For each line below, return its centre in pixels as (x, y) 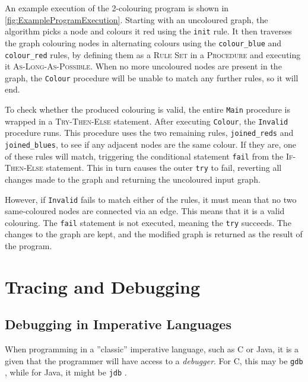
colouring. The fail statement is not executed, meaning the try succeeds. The (148, 222)
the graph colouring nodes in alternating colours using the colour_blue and (143, 42)
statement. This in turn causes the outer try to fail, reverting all (164, 168)
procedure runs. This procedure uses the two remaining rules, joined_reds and (149, 133)
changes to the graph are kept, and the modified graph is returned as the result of (154, 234)
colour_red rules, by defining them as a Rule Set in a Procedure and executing (153, 54)
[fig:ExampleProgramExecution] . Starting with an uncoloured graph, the (136, 19)
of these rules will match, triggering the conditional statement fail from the (144, 156)
